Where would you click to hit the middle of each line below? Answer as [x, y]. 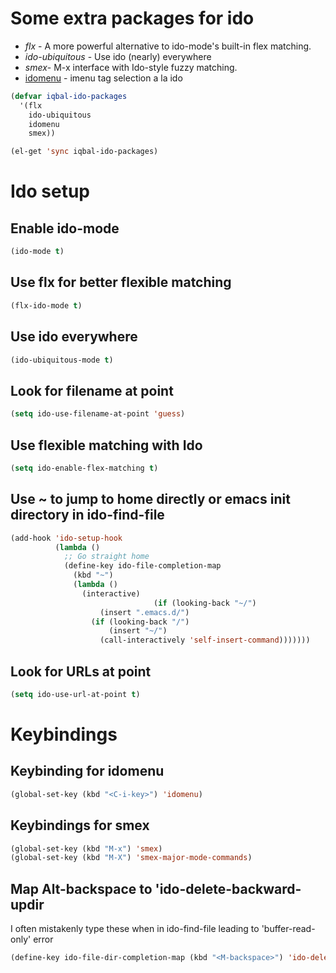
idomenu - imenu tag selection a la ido [103, 78]
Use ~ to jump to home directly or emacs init [150, 499]
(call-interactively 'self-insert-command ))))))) [205, 640]
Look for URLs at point [81, 671]
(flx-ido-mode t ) [46, 305]
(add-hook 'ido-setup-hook [66, 538]
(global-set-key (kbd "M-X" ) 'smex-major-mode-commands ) [131, 858]
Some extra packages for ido [132, 18]
